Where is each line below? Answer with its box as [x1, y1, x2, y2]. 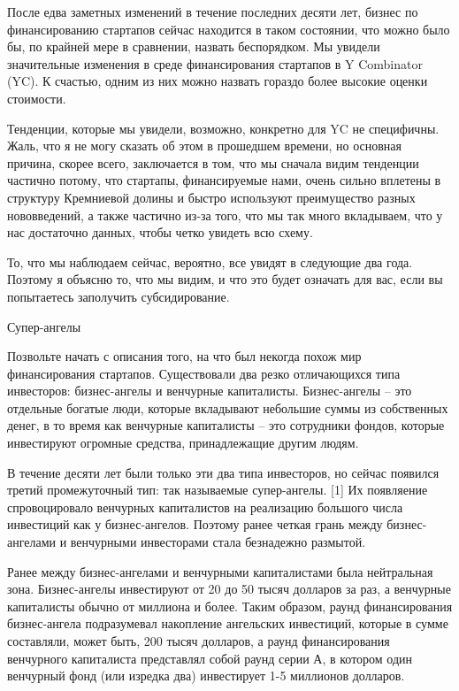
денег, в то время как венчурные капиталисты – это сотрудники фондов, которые [7, 416, 445, 434]
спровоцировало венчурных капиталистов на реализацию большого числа [7, 497, 403, 516]
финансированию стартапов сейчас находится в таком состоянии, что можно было [7, 19, 450, 38]
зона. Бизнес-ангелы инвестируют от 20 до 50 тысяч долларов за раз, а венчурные [7, 580, 451, 598]
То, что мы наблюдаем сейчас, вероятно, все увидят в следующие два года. [7, 252, 413, 271]
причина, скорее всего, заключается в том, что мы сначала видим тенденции [7, 153, 419, 172]
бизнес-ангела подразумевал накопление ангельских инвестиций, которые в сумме [7, 614, 448, 633]
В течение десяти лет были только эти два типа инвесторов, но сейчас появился [7, 463, 440, 481]
